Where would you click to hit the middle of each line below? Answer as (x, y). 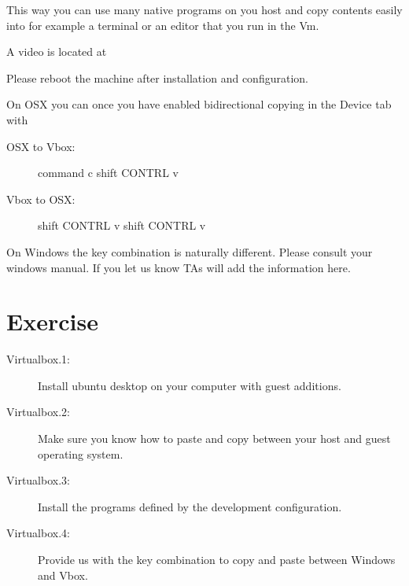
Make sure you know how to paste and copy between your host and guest (214, 439)
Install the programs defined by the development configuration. (190, 506)
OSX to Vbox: (41, 146)
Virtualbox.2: (38, 412)
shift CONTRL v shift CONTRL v (122, 225)
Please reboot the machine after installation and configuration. (157, 77)
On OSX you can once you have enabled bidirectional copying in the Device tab (199, 104)
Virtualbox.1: (38, 359)
